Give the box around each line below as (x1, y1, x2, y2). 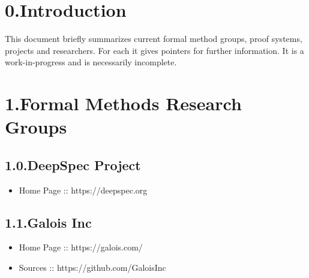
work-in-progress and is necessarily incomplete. (5, 56, 177, 68)
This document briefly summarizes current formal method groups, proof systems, (5, 32, 302, 45)
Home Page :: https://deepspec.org (19, 183, 148, 196)
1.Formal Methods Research (5, 91, 242, 116)
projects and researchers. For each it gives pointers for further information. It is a (5, 44, 304, 56)
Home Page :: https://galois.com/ (19, 241, 143, 253)
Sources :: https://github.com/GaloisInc (19, 261, 166, 274)
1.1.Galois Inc (5, 213, 92, 231)
